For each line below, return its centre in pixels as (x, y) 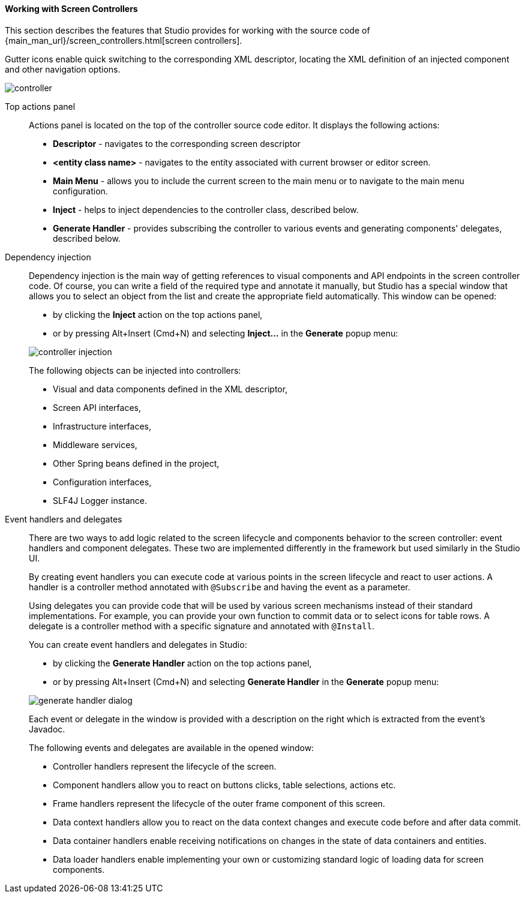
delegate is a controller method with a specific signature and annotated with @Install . (202, 626)
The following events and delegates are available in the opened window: (172, 747)
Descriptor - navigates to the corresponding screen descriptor (177, 143)
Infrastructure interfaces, (102, 426)
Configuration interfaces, (102, 482)
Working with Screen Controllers (71, 9)
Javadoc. (47, 729)
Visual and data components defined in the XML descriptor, (170, 389)
